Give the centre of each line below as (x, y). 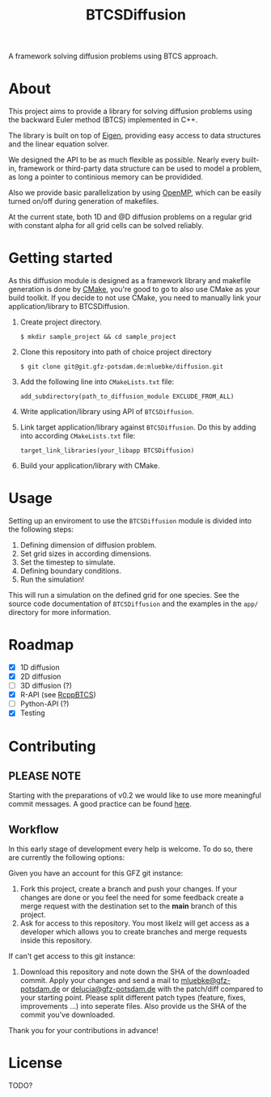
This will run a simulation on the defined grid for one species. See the (124, 595)
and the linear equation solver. (59, 144)
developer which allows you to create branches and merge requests (133, 932)
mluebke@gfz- (205, 981)
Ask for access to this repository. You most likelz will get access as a (135, 923)
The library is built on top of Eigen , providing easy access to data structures (135, 136)
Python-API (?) (44, 704)
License (36, 1063)
